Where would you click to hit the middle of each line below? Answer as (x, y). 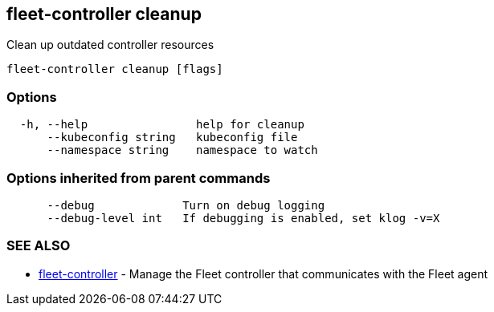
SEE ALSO (39, 246)
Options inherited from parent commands (139, 178)
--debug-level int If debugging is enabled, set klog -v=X (243, 218)
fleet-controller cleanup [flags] (115, 69)
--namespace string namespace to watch (182, 150)
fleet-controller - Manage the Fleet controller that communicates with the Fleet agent (263, 274)
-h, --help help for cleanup (162, 125)
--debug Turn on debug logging (186, 205)
